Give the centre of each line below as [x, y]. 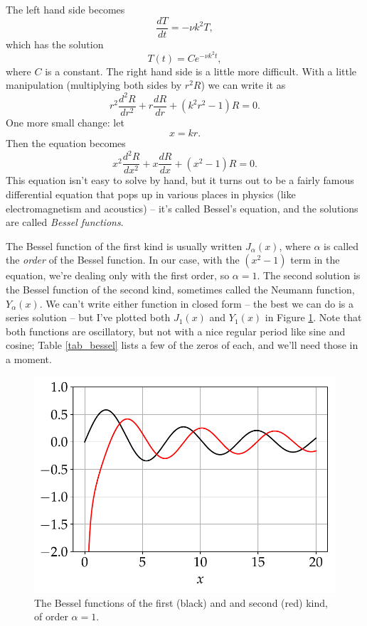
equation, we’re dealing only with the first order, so [118, 275]
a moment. [29, 358]
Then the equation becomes [66, 143]
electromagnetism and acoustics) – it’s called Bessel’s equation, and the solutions [182, 208]
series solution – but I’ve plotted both [88, 317]
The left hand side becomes [65, 9]
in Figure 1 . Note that [313, 317]
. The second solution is [309, 275]
